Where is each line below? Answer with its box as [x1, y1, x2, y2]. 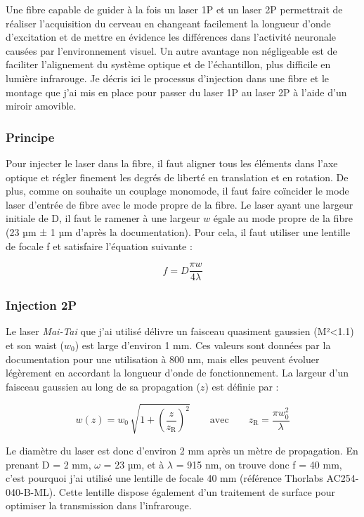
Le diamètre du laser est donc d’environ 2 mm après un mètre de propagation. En [6, 443, 358, 457]
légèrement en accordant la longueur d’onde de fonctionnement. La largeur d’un [6, 365, 349, 380]
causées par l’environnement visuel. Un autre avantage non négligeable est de [6, 43, 337, 58]
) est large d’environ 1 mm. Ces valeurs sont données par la [74, 338, 331, 352]
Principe [6, 128, 55, 145]
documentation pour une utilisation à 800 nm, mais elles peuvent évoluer [6, 351, 320, 366]
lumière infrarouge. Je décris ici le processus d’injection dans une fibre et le [6, 70, 330, 85]
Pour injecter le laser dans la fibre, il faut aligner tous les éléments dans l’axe [6, 155, 338, 170]
